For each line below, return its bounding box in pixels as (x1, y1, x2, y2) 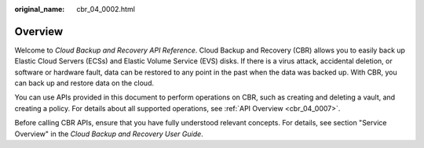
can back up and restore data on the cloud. (14, 78, 155, 88)
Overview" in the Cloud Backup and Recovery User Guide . (14, 129, 203, 139)
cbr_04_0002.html (76, 5, 135, 13)
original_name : (14, 5, 65, 13)
